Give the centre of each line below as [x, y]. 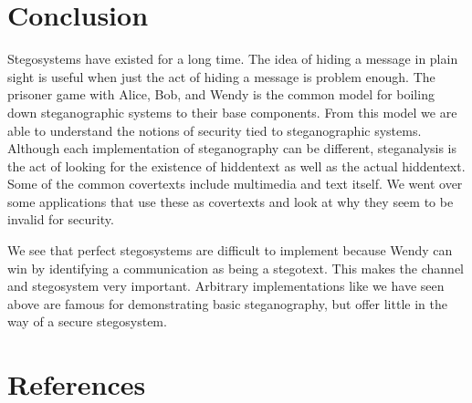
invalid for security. [61, 219]
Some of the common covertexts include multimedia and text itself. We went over [235, 184]
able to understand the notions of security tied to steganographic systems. [215, 130]
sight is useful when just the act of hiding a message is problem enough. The [221, 76]
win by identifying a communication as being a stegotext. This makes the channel [236, 268]
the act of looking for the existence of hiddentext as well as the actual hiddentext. [236, 165]
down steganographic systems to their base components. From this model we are [232, 112]
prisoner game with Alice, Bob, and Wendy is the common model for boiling [221, 94]
